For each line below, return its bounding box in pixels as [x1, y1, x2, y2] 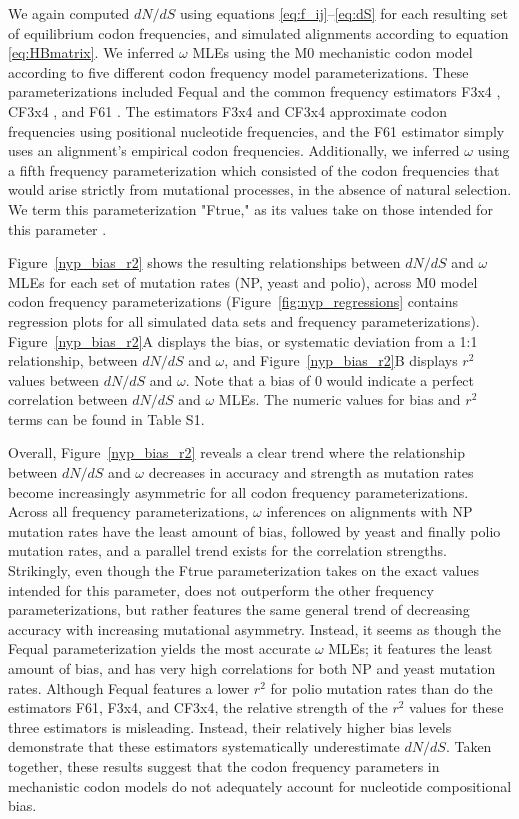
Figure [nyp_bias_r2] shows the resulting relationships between [8, 252, 401, 273]
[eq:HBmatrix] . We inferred [8, 42, 175, 63]
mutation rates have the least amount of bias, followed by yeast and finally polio [8, 520, 501, 541]
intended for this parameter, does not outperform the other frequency [8, 579, 434, 600]
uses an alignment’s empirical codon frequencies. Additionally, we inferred [8, 140, 460, 161]
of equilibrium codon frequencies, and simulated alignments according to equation [8, 22, 509, 43]
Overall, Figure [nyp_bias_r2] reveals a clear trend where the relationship [8, 442, 465, 463]
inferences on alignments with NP [266, 501, 473, 522]
